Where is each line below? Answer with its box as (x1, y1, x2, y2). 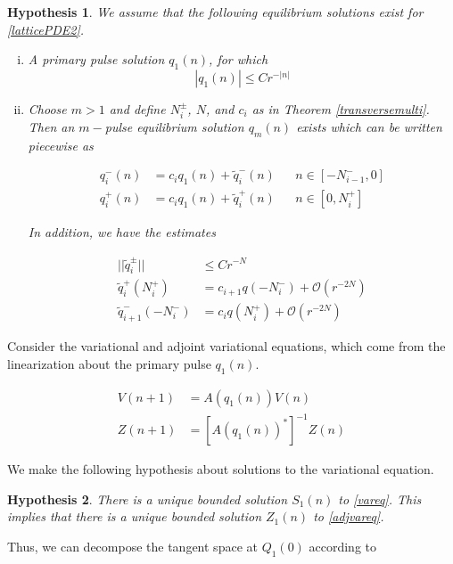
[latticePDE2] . (7, 20, 85, 38)
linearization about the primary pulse (7, 354, 211, 372)
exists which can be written (296, 117, 442, 135)
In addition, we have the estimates (28, 223, 216, 241)
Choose (28, 99, 67, 118)
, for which (209, 50, 268, 69)
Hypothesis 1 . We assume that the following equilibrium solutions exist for (7, 3, 424, 20)
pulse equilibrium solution (104, 117, 244, 135)
